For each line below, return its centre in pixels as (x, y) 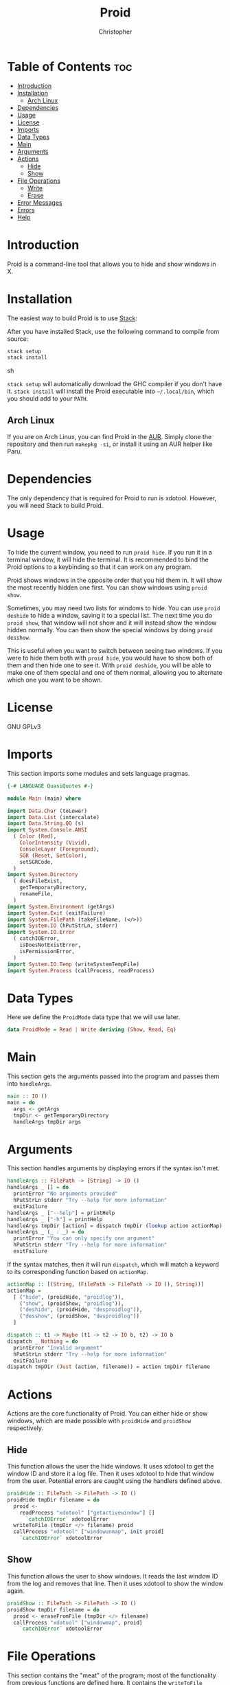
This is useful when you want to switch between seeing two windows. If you (115, 650)
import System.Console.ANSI (47, 830)
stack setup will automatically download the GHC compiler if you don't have (115, 384)
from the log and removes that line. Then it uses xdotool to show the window (115, 1583)
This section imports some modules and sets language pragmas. (99, 773)
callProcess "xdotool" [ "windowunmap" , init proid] (89, 1532)
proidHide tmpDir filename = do (53, 1499)
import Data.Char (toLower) (47, 811)
